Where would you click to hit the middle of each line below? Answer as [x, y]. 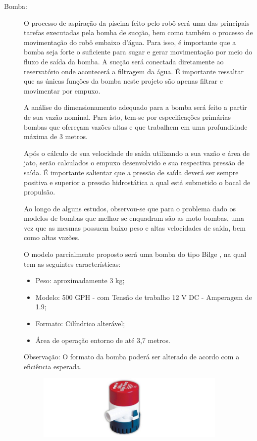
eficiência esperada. [53, 366]
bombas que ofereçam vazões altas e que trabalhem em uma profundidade [136, 126]
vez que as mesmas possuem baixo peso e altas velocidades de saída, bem [135, 227]
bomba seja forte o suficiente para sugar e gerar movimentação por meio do [138, 52]
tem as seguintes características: [72, 264]
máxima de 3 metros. [56, 136]
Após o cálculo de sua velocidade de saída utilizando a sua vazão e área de [137, 153]
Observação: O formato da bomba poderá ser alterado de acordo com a [132, 357]
